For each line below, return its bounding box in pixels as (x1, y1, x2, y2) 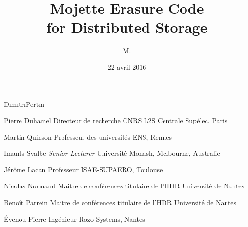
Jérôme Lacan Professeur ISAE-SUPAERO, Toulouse (4, 164, 163, 174)
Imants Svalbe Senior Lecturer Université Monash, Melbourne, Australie (4, 148, 220, 158)
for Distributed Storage (46, 17, 207, 37)
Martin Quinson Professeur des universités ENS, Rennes (4, 131, 172, 142)
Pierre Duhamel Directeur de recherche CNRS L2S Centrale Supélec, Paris (4, 115, 227, 125)
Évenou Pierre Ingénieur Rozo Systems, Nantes (4, 213, 145, 224)
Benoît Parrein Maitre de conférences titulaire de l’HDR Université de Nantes (4, 197, 237, 207)
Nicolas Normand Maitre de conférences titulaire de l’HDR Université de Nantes (4, 181, 245, 191)
